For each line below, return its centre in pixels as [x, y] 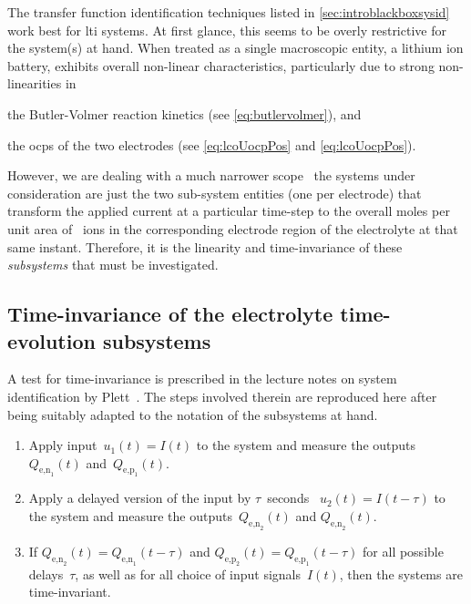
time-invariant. [70, 592]
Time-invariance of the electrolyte [170, 314]
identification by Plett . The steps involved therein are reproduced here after [222, 396]
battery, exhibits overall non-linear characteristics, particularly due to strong [221, 65]
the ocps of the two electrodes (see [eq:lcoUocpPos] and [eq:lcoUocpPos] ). [212, 144]
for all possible [403, 551]
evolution [51, 340]
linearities [35, 83]
